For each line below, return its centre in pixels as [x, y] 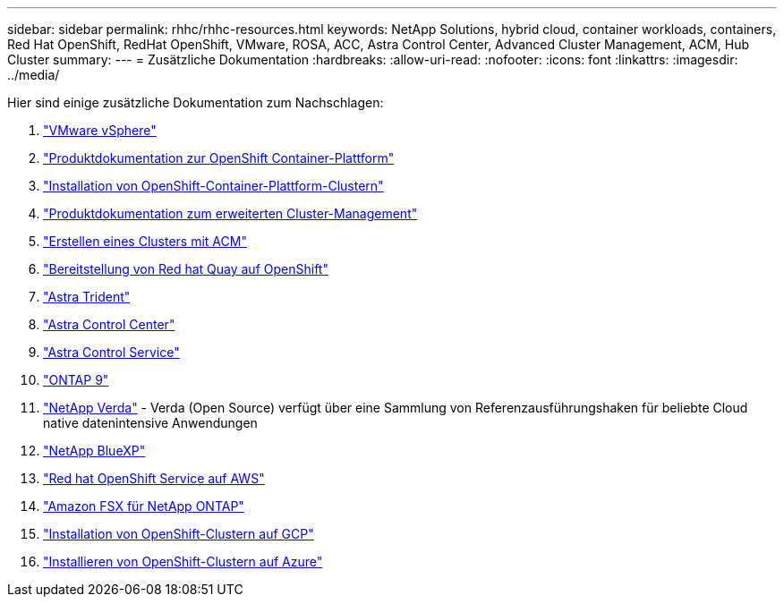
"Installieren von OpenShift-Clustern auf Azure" [183, 561]
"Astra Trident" [87, 297]
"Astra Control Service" [111, 352]
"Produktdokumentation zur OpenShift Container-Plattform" [219, 158]
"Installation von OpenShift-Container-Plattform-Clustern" [213, 186]
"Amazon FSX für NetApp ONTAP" [144, 506]
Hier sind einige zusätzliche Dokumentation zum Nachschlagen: [196, 102]
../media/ [34, 75]
